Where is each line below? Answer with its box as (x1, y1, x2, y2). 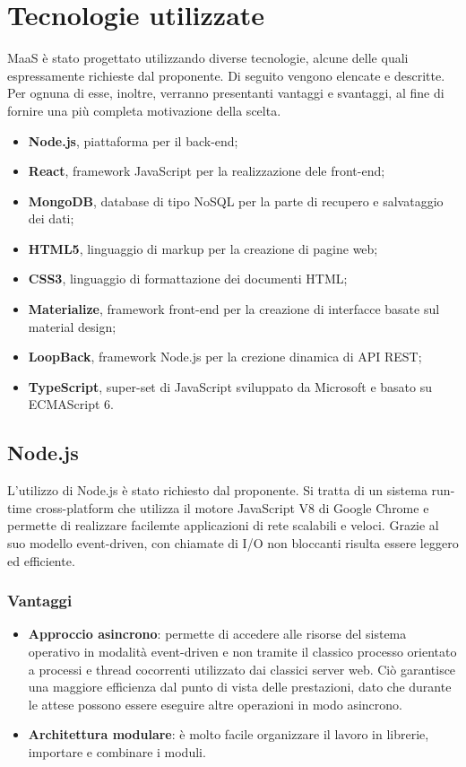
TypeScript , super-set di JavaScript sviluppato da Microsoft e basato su (28, 377, 433, 396)
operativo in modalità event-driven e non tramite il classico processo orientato (28, 642, 457, 661)
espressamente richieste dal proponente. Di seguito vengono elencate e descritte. (7, 65, 445, 84)
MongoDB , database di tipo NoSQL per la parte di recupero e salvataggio (28, 191, 444, 210)
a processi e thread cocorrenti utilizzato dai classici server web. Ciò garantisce (28, 659, 456, 678)
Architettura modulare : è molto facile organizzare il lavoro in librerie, (28, 725, 429, 744)
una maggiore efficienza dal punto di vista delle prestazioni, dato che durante (28, 677, 452, 696)
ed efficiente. (7, 551, 75, 570)
